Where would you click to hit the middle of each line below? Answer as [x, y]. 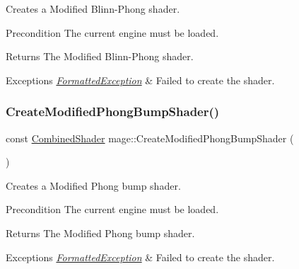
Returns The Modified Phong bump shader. [100, 233]
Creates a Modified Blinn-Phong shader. [93, 8]
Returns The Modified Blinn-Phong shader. [100, 56]
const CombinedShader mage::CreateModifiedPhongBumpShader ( [150, 138]
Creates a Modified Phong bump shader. [93, 185]
